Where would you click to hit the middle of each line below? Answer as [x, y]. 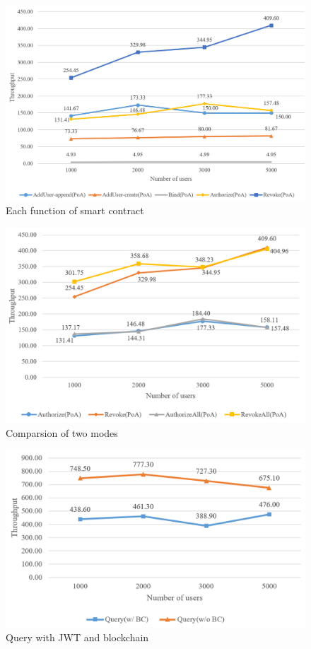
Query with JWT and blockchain [77, 637]
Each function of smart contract [75, 210]
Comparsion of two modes [62, 432]
